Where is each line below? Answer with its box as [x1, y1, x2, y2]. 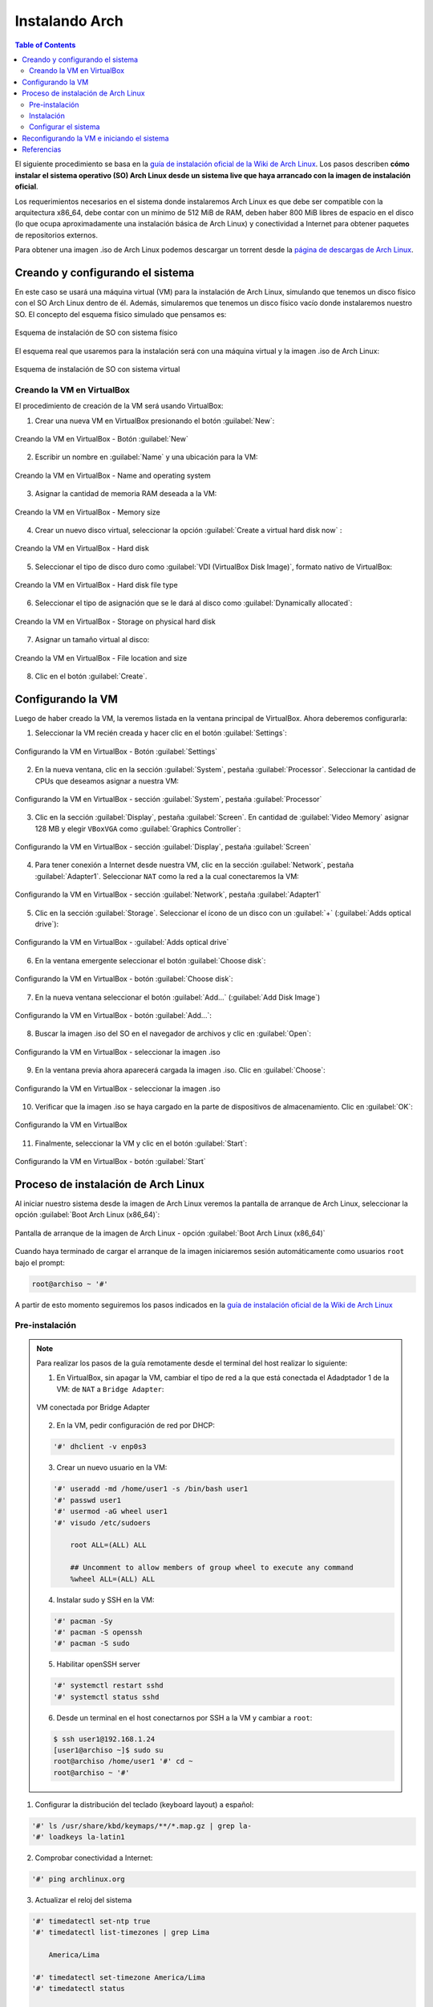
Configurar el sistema [29, 122, 100, 132]
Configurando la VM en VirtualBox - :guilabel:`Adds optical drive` [14, 938, 229, 947]
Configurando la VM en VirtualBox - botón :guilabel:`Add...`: [14, 1010, 212, 1020]
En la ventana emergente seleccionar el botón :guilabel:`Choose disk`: [34, 955, 266, 965]
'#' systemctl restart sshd [53, 1681, 164, 1690]
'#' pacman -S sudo [53, 1639, 130, 1648]
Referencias [22, 145, 62, 154]
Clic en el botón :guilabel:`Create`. [34, 671, 148, 682]
